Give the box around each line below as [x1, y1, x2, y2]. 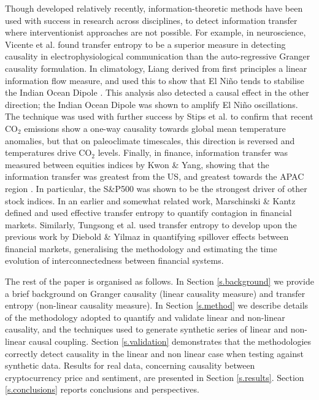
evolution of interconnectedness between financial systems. [5, 254, 224, 267]
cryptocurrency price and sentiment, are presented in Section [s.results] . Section [5, 371, 304, 383]
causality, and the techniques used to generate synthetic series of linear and [5, 323, 288, 336]
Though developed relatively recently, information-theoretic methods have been [5, 2, 303, 14]
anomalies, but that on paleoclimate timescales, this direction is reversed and [5, 134, 295, 147]
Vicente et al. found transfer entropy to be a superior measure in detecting [5, 37, 286, 50]
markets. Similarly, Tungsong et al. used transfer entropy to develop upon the [5, 218, 297, 231]
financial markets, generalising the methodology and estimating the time [5, 242, 277, 255]
